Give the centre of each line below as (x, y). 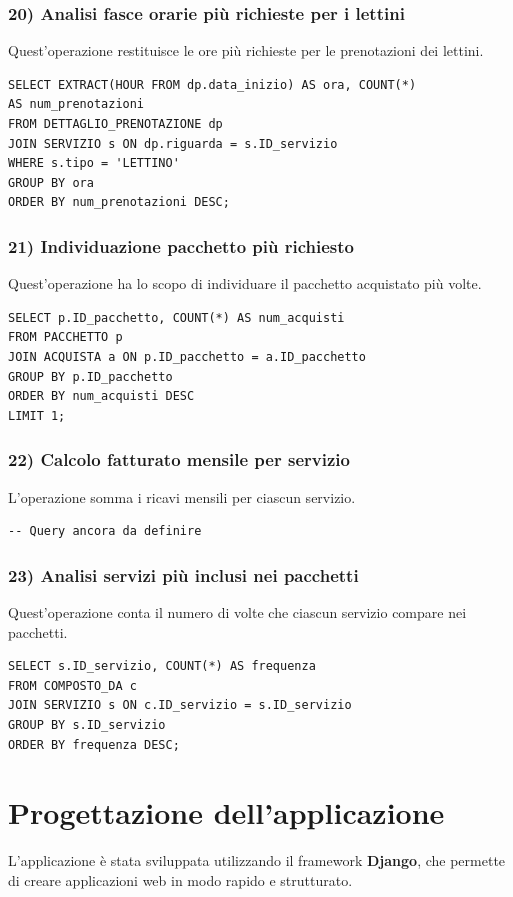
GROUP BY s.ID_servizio (87, 724)
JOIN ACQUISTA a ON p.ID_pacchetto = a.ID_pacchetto (187, 356)
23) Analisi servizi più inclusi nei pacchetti (183, 574)
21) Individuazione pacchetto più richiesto (181, 245)
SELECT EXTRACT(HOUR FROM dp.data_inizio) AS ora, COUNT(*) (212, 84)
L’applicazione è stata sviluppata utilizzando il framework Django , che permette (257, 860)
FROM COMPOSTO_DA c (72, 685)
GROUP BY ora (51, 182)
